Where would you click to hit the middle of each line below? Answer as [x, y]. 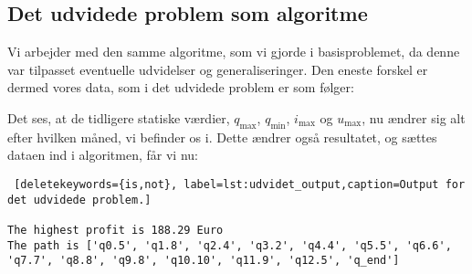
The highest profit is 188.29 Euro [115, 230]
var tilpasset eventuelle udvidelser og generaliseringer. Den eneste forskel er [218, 69]
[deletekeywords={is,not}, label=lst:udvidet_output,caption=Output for [240, 184]
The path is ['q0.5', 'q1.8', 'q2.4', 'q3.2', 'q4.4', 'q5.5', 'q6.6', [230, 245]
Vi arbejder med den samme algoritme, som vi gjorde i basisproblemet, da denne [234, 52]
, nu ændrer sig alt [414, 117]
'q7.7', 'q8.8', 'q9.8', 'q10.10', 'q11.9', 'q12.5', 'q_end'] [204, 261]
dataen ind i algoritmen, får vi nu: [103, 155]
